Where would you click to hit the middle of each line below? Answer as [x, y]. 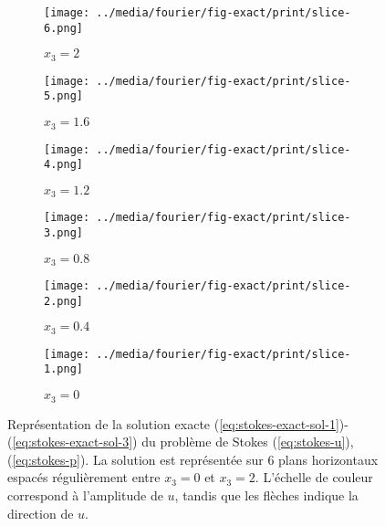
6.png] [63, 28]
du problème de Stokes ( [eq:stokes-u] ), [248, 442]
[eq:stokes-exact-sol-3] [73, 442]
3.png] [63, 232]
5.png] [63, 96]
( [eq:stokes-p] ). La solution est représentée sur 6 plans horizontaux [193, 459]
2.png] [63, 301]
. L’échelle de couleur [314, 477]
